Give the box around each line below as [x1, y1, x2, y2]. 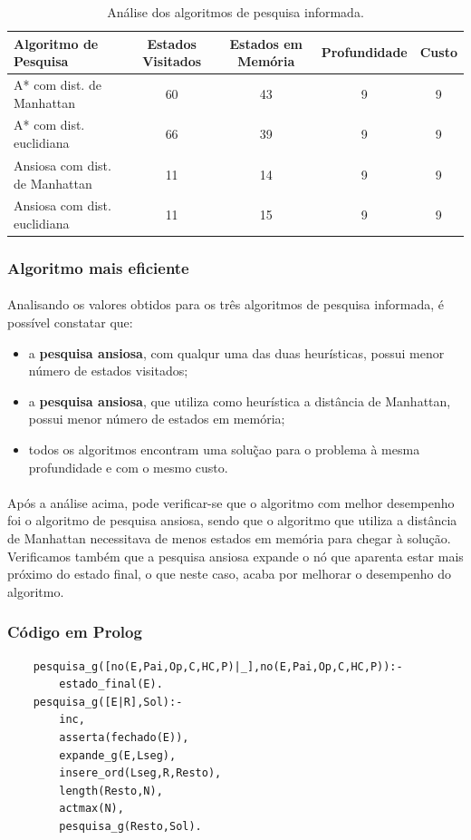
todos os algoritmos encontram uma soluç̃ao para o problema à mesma [28, 440, 420, 459]
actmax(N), [59, 802, 124, 816]
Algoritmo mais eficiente [7, 256, 189, 278]
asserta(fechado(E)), [59, 730, 189, 744]
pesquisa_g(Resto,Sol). [59, 819, 202, 833]
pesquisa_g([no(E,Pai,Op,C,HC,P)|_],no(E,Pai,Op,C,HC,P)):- [33, 659, 403, 673]
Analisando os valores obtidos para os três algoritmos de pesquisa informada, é [7, 295, 444, 314]
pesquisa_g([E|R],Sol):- [33, 695, 183, 708]
